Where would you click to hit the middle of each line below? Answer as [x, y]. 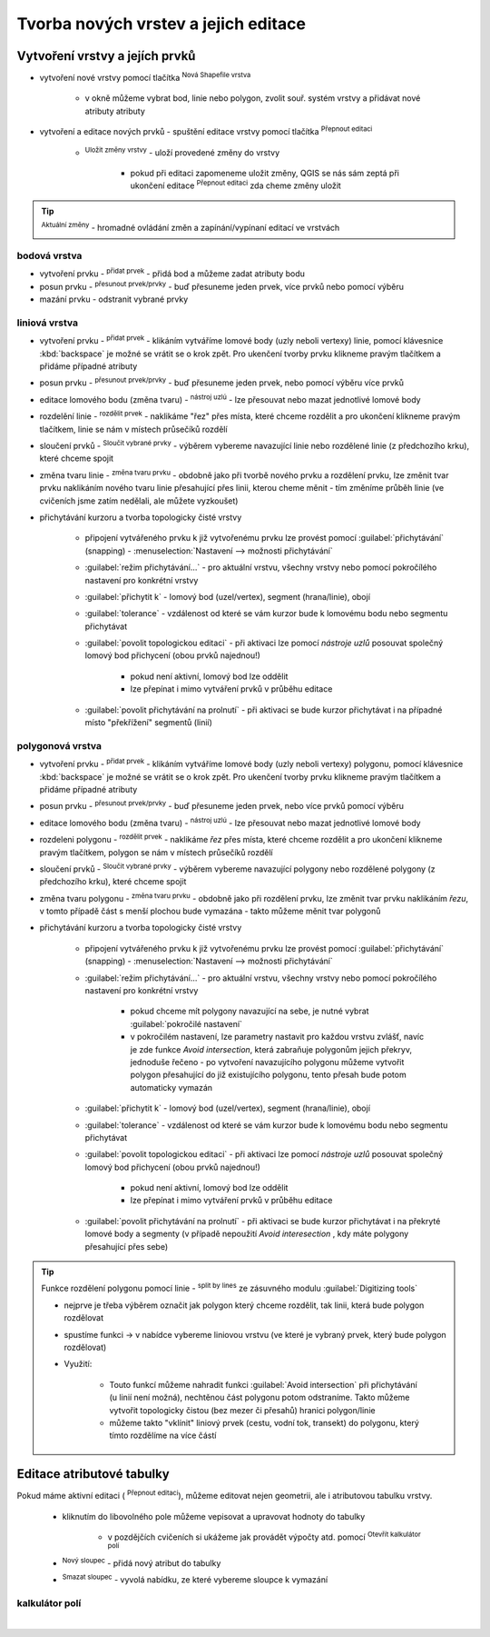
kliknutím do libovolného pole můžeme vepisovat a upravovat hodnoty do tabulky [214, 1516]
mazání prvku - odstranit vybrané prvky [114, 299]
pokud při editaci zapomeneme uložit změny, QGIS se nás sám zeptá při [265, 174]
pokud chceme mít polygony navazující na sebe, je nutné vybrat [250, 1011]
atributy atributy [115, 111]
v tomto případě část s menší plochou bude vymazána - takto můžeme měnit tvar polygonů [210, 911]
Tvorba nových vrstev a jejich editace [161, 24]
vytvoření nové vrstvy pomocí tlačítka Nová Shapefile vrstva [145, 77]
